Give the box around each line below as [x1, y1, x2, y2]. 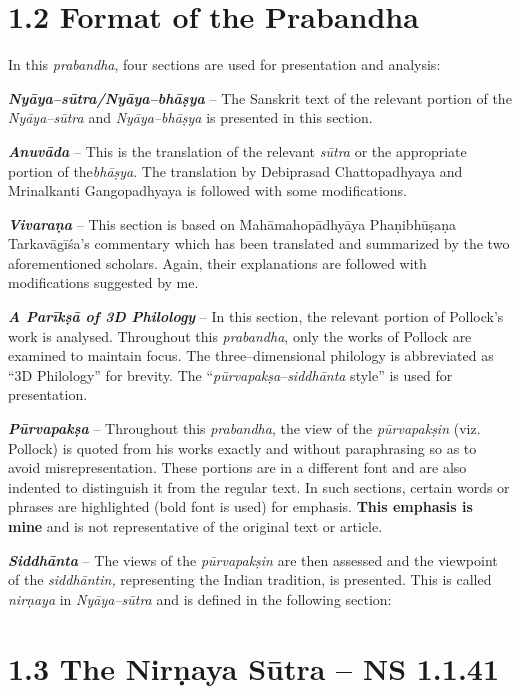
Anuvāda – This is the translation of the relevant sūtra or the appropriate [8, 140, 467, 161]
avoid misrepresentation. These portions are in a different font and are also [8, 457, 467, 478]
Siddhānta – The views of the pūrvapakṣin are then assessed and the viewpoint [8, 549, 498, 570]
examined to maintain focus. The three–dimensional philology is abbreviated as [8, 345, 494, 366]
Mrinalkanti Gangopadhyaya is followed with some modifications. [8, 180, 408, 201]
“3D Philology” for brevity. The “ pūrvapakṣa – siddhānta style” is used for [8, 364, 453, 385]
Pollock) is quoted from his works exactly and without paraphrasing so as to [8, 437, 477, 458]
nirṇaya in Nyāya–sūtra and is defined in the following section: [8, 588, 392, 609]
